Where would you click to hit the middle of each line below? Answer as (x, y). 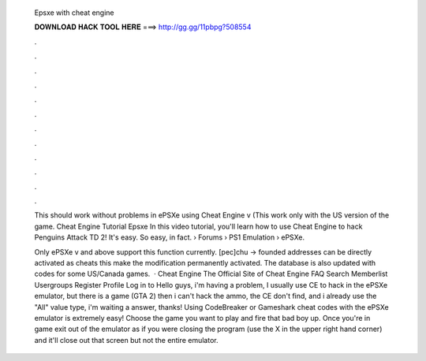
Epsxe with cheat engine (74, 13)
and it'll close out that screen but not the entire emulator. (126, 340)
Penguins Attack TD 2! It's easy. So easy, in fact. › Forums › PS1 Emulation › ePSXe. (170, 237)
